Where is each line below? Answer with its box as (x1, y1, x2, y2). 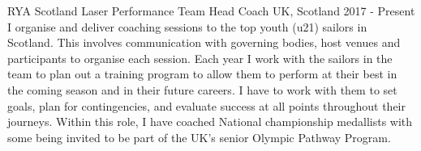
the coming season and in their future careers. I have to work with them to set (7, 81, 397, 98)
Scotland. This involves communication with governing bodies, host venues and (7, 34, 401, 51)
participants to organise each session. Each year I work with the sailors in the (7, 49, 393, 66)
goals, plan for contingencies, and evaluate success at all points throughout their (7, 97, 406, 114)
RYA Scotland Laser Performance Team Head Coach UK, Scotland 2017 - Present (7, 2, 415, 19)
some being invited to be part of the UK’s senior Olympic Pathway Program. (7, 128, 391, 145)
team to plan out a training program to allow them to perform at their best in (7, 65, 397, 82)
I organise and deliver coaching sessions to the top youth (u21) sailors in (7, 18, 367, 35)
